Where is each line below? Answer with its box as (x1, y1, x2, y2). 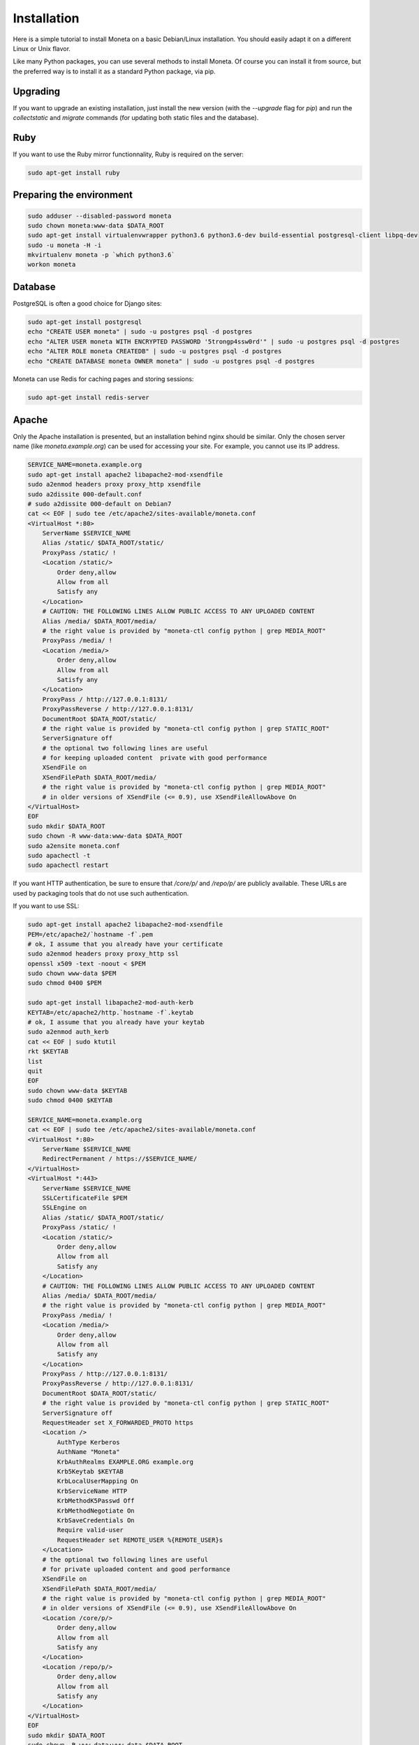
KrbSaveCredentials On (57, 1516, 135, 1524)
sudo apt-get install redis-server (27, 394, 149, 401)
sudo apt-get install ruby (27, 168, 120, 177)
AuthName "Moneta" (57, 1448, 120, 1456)
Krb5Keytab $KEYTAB (57, 1467, 124, 1476)
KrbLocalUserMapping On (57, 1477, 139, 1485)
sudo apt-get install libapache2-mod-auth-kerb (27, 999, 193, 1007)
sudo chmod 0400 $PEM (27, 979, 102, 987)
